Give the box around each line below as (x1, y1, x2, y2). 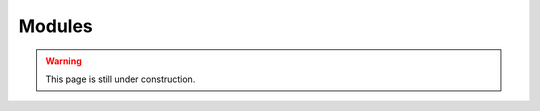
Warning (45, 55, 82, 67)
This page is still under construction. (45, 73, 196, 85)
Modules (18, 15, 94, 37)
